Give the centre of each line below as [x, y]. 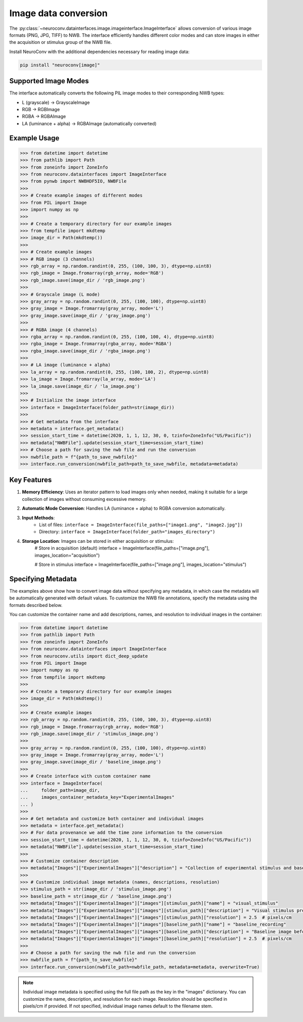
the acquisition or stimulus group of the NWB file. [61, 42]
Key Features [31, 480]
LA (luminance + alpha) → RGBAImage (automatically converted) [89, 123]
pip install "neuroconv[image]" [60, 65]
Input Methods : [38, 518]
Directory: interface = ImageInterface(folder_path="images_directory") [127, 532]
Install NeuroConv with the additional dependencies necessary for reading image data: [99, 52]
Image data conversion [59, 13]
